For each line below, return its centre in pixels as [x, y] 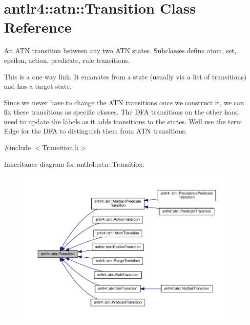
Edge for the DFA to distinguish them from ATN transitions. [95, 131]
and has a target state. [38, 86]
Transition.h [60, 147]
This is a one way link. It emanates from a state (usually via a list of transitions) [125, 76]
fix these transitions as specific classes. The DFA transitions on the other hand [122, 112]
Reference [38, 27]
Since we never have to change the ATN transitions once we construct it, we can [124, 102]
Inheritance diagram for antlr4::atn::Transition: [74, 163]
